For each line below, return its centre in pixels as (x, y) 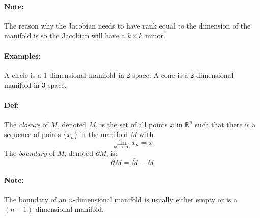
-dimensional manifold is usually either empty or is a (155, 199)
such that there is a (225, 124)
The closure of (26, 124)
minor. (155, 35)
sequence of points (33, 134)
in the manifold (104, 134)
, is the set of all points (132, 124)
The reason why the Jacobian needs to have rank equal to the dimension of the (127, 25)
